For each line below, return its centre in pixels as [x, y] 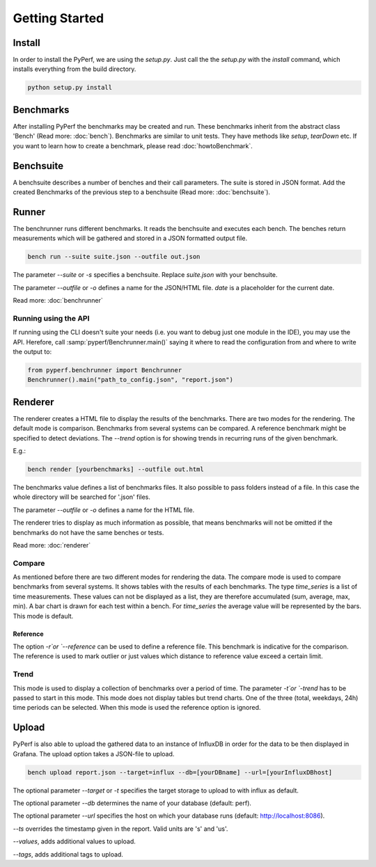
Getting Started [58, 18]
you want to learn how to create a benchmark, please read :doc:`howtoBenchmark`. [133, 145]
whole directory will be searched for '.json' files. [82, 497]
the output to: [32, 351]
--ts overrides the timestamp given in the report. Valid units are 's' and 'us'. [120, 829]
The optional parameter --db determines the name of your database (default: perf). [132, 803]
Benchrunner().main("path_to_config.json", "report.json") [130, 380]
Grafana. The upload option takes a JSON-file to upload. [94, 754]
